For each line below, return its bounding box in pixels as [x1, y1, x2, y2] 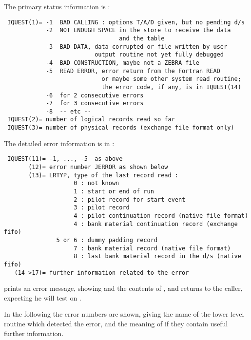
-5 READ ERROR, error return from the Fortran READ [45, 67, 220, 75]
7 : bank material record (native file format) [74, 245, 231, 252]
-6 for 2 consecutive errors [45, 92, 144, 99]
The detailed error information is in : [4, 138, 115, 148]
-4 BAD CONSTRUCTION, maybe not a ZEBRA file [45, 59, 199, 66]
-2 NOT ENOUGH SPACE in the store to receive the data [45, 27, 231, 34]
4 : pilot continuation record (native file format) [74, 212, 249, 219]
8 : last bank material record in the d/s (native [74, 253, 241, 260]
